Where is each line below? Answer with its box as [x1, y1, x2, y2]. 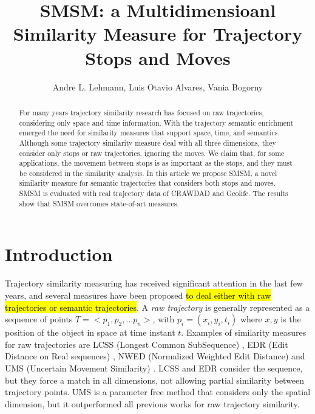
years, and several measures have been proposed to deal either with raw [5, 288, 271, 301]
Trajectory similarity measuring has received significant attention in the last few [5, 277, 303, 290]
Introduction [5, 242, 113, 266]
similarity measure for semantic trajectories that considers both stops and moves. [19, 178, 276, 188]
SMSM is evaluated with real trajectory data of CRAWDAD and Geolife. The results [19, 188, 288, 199]
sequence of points [5, 313, 73, 325]
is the [280, 313, 301, 325]
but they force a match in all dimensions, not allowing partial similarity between [5, 373, 305, 386]
